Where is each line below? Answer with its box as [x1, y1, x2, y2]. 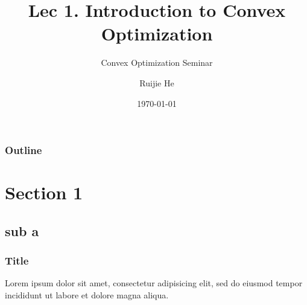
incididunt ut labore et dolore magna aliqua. [5, 288, 169, 301]
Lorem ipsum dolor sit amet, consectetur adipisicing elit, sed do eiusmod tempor [5, 277, 303, 289]
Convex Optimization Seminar [101, 56, 213, 69]
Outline [5, 143, 42, 158]
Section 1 [5, 180, 83, 205]
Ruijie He [139, 76, 174, 89]
